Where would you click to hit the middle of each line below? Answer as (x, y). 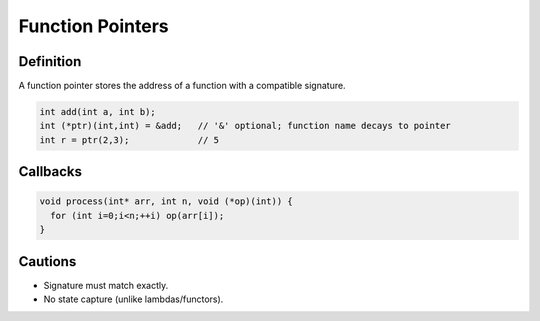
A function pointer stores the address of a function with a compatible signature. (182, 86)
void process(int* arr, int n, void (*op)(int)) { (166, 201)
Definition (50, 61)
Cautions (47, 261)
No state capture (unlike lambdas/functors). (133, 299)
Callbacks (50, 171)
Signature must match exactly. (106, 285)
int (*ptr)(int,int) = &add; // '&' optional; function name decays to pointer (245, 126)
